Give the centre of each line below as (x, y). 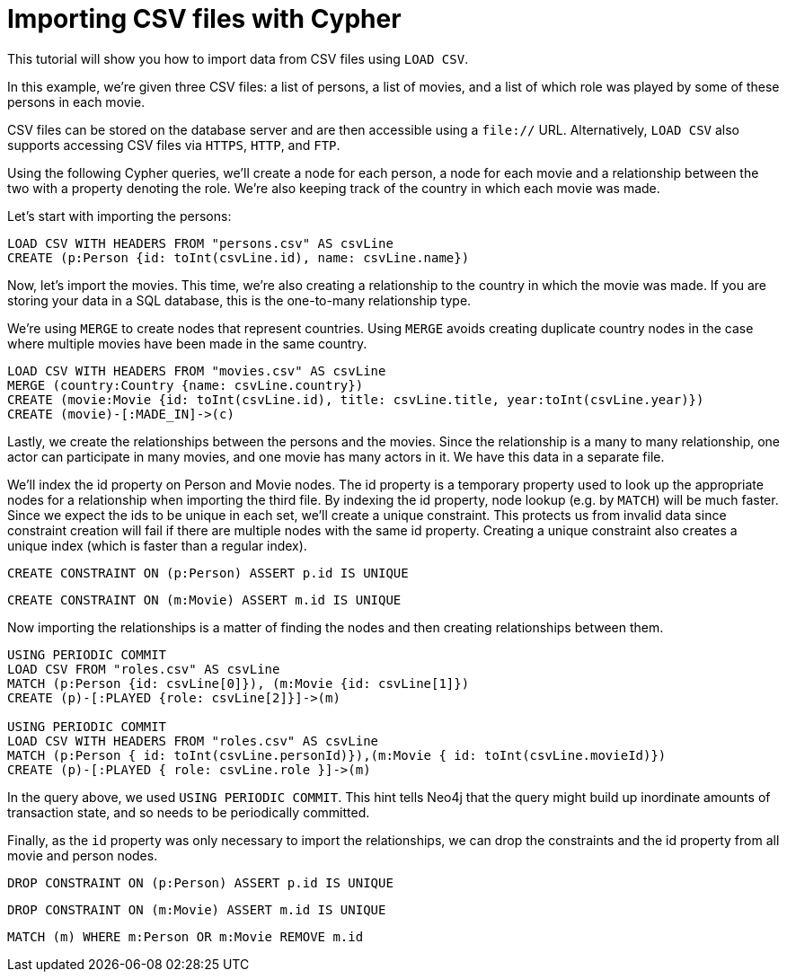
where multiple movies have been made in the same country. (187, 343)
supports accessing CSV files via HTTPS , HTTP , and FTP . (174, 145)
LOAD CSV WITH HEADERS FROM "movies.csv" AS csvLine (197, 370)
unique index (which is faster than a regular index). (157, 545)
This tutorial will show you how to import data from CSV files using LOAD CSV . (238, 58)
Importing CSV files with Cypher (204, 19)
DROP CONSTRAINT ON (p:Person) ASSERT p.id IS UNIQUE (200, 882)
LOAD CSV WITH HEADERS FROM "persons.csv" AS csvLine (200, 243)
